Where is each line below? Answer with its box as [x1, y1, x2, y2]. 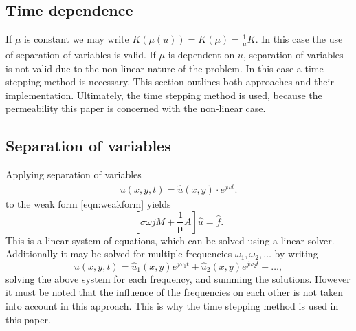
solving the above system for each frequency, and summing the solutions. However [5, 271, 351, 286]
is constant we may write [24, 32, 129, 46]
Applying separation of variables [5, 167, 142, 182]
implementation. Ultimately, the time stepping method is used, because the [5, 87, 322, 102]
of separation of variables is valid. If [5, 47, 156, 62]
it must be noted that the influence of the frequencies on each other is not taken [5, 285, 344, 299]
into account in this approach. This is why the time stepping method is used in [5, 298, 339, 312]
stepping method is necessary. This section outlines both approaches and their [5, 74, 334, 89]
